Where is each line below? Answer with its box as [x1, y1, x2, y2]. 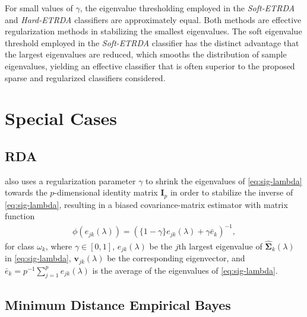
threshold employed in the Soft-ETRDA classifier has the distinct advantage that [5, 36, 299, 49]
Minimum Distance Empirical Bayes [5, 295, 231, 313]
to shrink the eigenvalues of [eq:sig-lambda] [145, 174, 302, 187]
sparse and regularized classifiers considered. [5, 71, 166, 84]
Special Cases [5, 106, 118, 130]
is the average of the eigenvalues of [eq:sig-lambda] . [92, 264, 278, 276]
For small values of [5, 2, 73, 14]
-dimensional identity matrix [54, 186, 158, 198]
